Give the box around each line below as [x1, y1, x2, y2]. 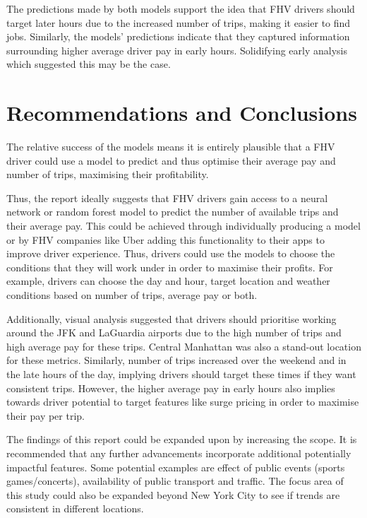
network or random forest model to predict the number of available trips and [6, 204, 339, 219]
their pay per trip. [6, 408, 85, 423]
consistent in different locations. [6, 501, 144, 516]
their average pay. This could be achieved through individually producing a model [6, 218, 361, 233]
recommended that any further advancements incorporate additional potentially [6, 445, 351, 460]
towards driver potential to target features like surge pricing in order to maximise [6, 394, 359, 409]
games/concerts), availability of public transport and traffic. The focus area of [6, 473, 344, 488]
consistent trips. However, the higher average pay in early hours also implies [6, 380, 335, 395]
